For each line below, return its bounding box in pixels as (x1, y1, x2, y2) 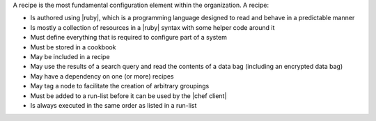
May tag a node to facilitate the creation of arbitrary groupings (30, 82, 210, 90)
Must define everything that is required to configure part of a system (30, 33, 228, 42)
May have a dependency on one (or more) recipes (30, 72, 174, 80)
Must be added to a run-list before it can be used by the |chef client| (30, 91, 227, 100)
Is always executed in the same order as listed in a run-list (30, 101, 197, 109)
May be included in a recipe (30, 52, 111, 60)
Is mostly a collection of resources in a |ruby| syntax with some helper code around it (30, 23, 275, 31)
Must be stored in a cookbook (30, 42, 116, 51)
